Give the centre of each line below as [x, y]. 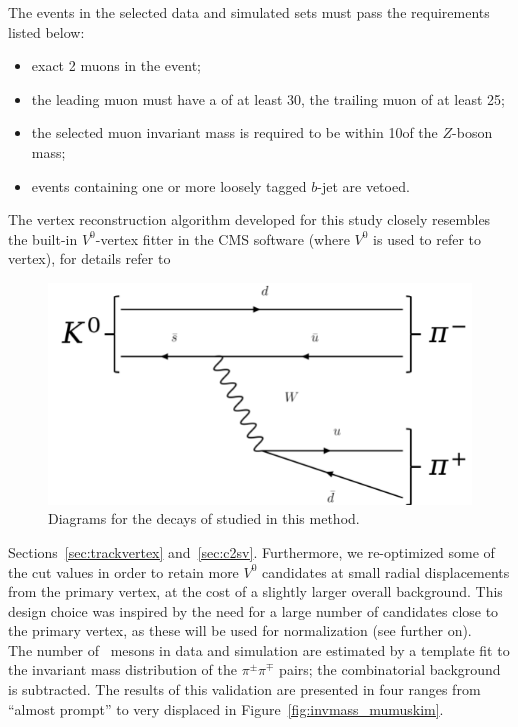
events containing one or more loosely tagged [169, 185]
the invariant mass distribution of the [122, 669]
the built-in [43, 238]
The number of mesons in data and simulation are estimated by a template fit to [259, 649]
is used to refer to [427, 238]
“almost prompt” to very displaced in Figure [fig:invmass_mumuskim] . [226, 708]
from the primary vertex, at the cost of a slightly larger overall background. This [255, 591]
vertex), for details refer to [89, 258]
